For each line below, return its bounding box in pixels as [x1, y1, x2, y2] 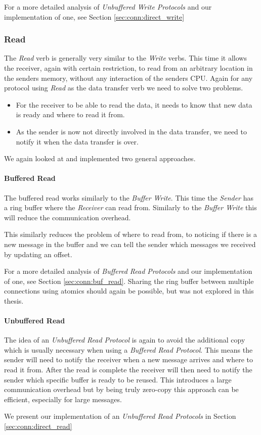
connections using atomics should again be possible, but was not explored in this [4, 285, 254, 296]
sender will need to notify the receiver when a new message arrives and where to [4, 354, 253, 365]
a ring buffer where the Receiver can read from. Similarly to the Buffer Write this [4, 202, 257, 213]
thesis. [4, 295, 24, 306]
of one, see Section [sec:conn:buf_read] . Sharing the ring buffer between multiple [4, 275, 254, 286]
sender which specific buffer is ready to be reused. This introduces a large [4, 374, 232, 384]
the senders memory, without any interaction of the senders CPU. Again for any [4, 72, 253, 83]
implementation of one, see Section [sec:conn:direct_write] [4, 11, 185, 22]
